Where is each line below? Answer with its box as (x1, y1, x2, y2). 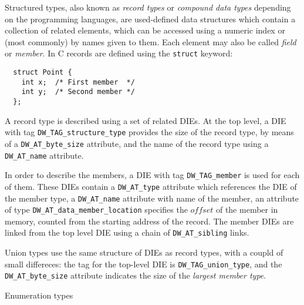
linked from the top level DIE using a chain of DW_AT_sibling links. (5, 226, 249, 239)
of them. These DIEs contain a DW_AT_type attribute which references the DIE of (5, 180, 297, 192)
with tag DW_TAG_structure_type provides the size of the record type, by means (5, 126, 294, 138)
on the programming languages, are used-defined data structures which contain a (5, 12, 296, 25)
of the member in (215, 203, 278, 216)
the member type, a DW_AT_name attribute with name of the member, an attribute (5, 192, 299, 204)
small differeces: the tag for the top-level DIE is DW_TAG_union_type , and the (5, 257, 282, 270)
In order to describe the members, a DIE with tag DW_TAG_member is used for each (5, 169, 300, 181)
